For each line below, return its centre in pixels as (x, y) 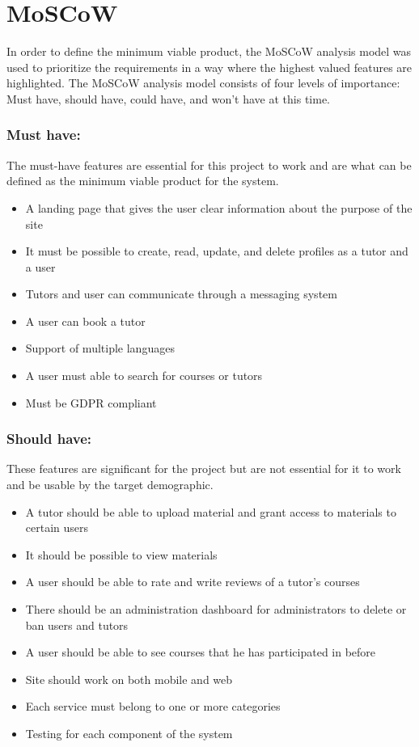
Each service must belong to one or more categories (153, 706)
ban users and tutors (77, 625)
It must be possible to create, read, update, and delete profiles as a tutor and (217, 251)
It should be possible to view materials (121, 554)
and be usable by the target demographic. (110, 485)
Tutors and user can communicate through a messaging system (181, 294)
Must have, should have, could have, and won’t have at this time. (169, 98)
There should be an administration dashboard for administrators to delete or (216, 609)
